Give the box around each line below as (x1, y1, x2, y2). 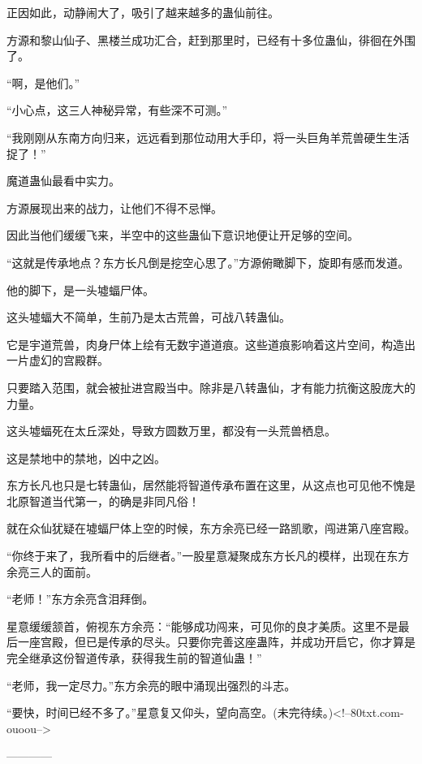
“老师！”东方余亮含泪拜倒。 (6, 590, 154, 607)
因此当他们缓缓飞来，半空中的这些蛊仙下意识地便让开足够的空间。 (6, 227, 359, 244)
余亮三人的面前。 (6, 563, 97, 580)
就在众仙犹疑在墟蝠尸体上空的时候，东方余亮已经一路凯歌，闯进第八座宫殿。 (6, 520, 416, 537)
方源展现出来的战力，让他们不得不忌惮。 (6, 199, 222, 216)
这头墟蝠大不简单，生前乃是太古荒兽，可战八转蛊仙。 (6, 309, 291, 326)
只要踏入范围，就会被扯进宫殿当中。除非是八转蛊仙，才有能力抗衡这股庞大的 (6, 378, 416, 395)
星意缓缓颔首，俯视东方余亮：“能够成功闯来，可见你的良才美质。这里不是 (6, 617, 398, 634)
